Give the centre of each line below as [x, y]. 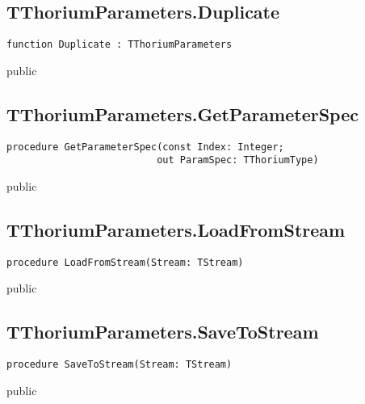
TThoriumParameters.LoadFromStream [176, 229]
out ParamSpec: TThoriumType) [238, 160]
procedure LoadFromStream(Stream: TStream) [125, 262]
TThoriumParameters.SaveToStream [163, 332]
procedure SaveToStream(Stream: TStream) [120, 365]
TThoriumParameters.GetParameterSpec [182, 114]
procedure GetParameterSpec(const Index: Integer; [145, 147]
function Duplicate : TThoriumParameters [120, 45]
